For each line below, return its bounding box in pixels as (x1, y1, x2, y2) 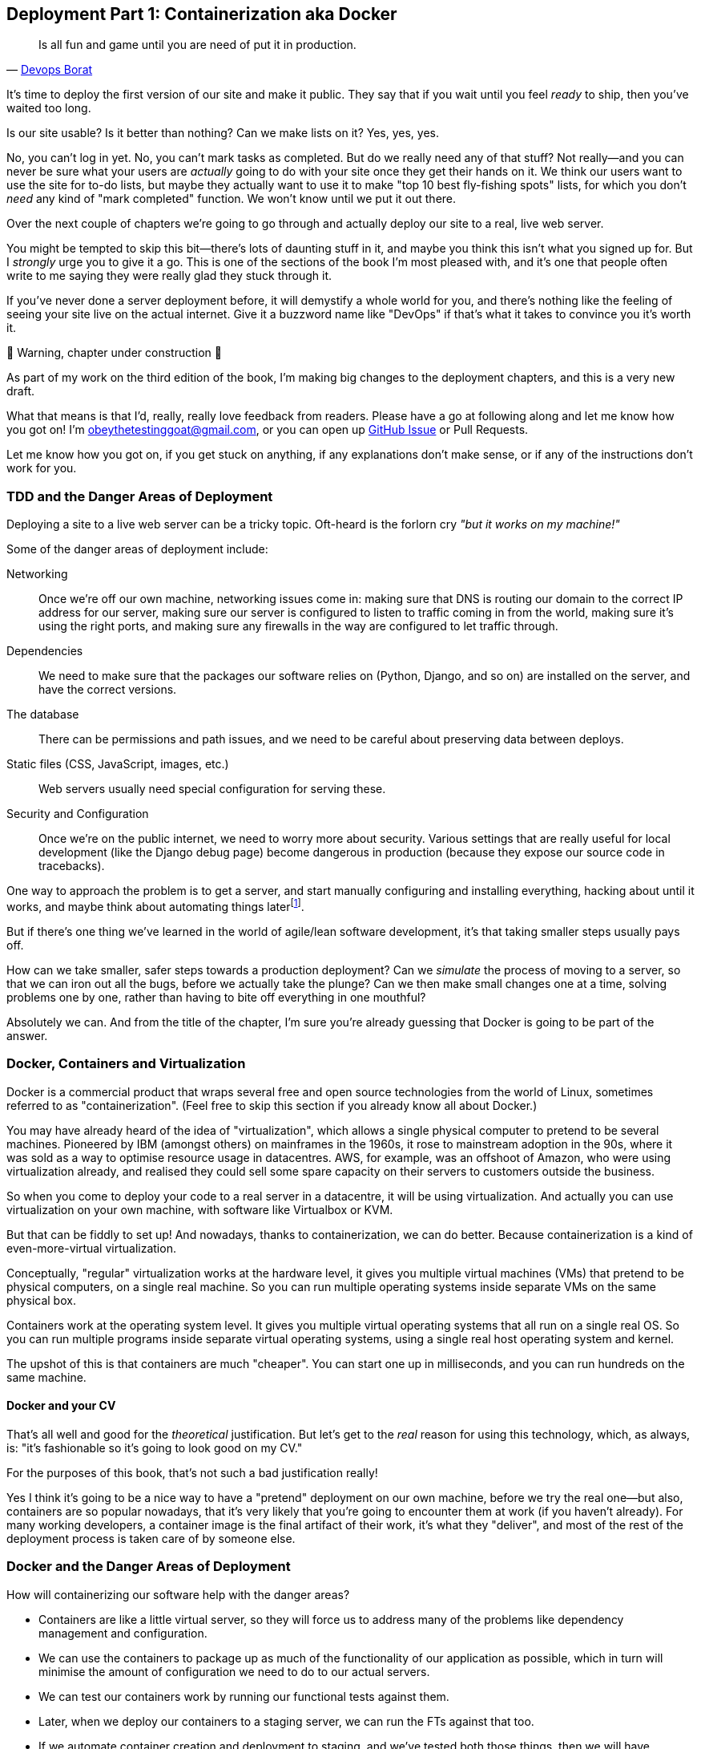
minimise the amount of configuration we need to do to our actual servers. (38, 1664, 430, 1678)
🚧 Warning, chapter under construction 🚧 (6, 346, 223, 360)
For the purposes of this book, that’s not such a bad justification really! (6, 1465, 378, 1480)
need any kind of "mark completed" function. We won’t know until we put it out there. (6, 192, 457, 206)
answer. (6, 1028, 48, 1043)
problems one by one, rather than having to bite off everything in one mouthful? (6, 990, 426, 1004)
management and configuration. (38, 1626, 207, 1640)
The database (6, 707, 79, 722)
